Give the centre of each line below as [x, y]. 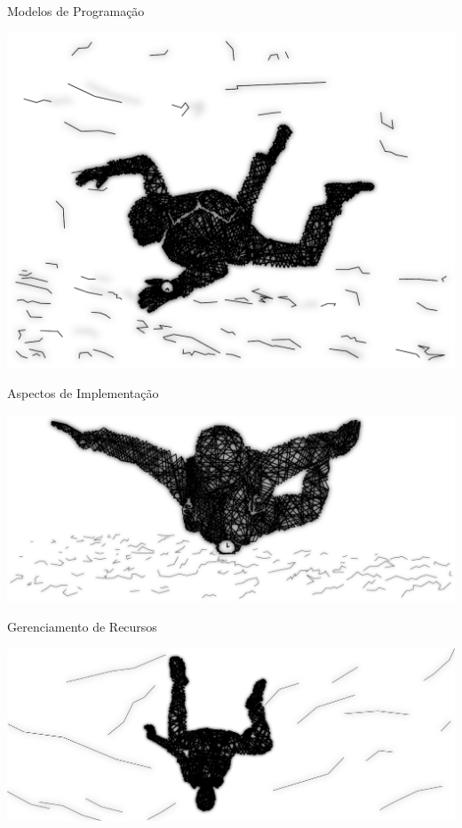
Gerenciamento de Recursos [82, 627]
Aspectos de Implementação [83, 393]
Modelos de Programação [76, 11]
